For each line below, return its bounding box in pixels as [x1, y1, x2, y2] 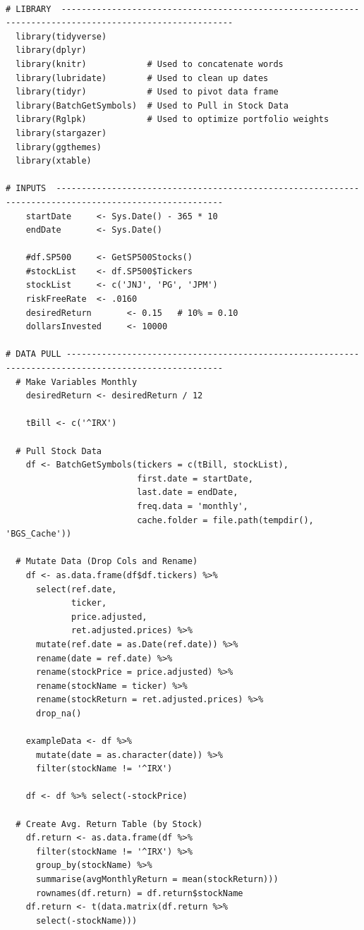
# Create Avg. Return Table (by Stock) [16, 819, 203, 829]
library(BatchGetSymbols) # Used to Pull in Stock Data [16, 100, 289, 111]
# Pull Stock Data [16, 446, 102, 456]
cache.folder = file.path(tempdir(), [137, 515, 314, 525]
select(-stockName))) [35, 915, 138, 926]
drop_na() [35, 708, 82, 718]
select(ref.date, [35, 584, 117, 594]
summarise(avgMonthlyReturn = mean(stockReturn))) [35, 874, 279, 884]
